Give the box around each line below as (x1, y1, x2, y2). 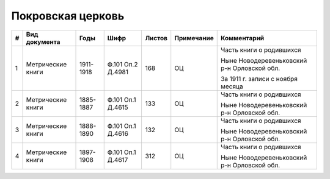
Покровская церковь (11, 9, 125, 23)
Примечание (174, 33, 214, 42)
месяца (220, 82, 244, 91)
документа (26, 37, 61, 46)
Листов (145, 33, 168, 42)
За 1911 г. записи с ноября (220, 74, 298, 83)
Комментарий (220, 33, 265, 42)
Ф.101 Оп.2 (107, 60, 138, 68)
